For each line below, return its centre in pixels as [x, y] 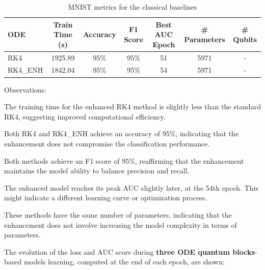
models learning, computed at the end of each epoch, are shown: [124, 262]
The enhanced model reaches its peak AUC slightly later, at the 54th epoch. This [131, 187]
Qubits [245, 39]
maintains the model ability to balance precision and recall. [97, 171]
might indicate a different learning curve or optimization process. [105, 198]
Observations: [25, 89]
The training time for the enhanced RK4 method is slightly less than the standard [132, 107]
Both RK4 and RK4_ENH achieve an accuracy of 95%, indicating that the [122, 133]
